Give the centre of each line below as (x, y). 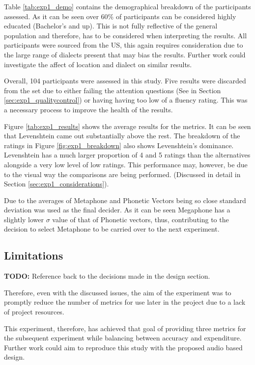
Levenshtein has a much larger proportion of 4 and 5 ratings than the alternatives (127, 155)
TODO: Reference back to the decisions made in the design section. (107, 276)
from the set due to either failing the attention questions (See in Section (113, 90)
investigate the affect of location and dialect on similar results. (98, 64)
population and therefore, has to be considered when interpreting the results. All (126, 35)
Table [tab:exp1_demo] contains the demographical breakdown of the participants (127, 6)
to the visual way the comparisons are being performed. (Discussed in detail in (122, 174)
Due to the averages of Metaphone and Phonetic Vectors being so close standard (125, 200)
